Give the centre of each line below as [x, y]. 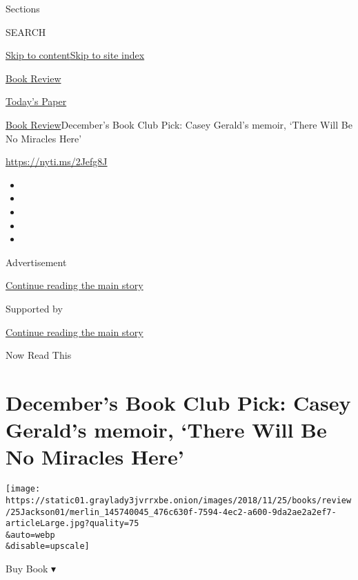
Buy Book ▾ [31, 569]
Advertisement [36, 262]
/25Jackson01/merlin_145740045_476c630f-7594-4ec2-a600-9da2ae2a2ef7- [171, 512]
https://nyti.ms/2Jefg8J [57, 161]
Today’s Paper [36, 101]
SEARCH [26, 31]
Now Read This [39, 355]
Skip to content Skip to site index [75, 55]
